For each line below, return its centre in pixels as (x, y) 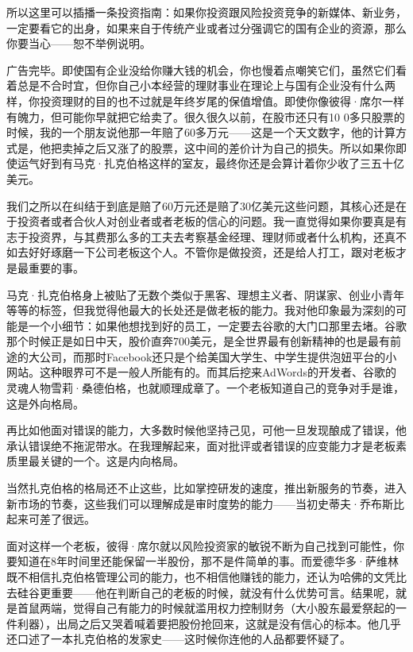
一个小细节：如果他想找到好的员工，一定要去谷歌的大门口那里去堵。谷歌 (217, 325)
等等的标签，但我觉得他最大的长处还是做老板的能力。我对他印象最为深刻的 (201, 310)
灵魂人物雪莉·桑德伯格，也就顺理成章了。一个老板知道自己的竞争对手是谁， (205, 388)
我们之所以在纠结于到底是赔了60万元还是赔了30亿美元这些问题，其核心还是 (201, 205)
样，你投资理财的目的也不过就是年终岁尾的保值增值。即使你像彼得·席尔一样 (205, 100)
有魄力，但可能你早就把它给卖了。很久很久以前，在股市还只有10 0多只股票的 (206, 116)
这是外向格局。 (45, 403)
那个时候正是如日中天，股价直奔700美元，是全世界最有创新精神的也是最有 (198, 341)
